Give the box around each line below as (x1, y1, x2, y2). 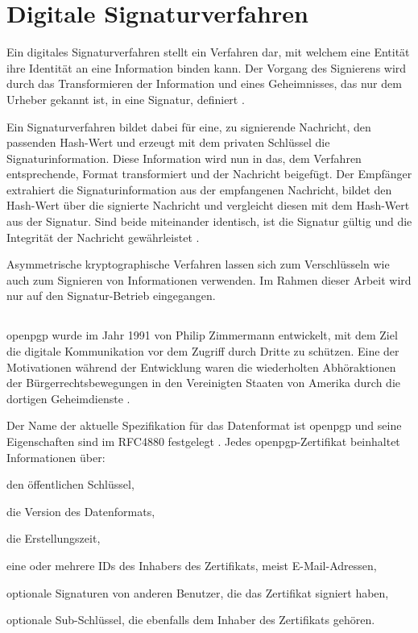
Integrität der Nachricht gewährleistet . (6, 228, 200, 245)
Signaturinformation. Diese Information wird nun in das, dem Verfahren (6, 149, 362, 166)
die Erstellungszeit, (6, 530, 101, 547)
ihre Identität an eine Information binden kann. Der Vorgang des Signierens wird (6, 59, 407, 76)
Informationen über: (6, 448, 106, 465)
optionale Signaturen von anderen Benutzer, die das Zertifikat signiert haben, (6, 584, 389, 601)
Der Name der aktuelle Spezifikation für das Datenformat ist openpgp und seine (6, 417, 402, 434)
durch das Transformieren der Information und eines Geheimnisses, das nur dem (6, 75, 402, 92)
